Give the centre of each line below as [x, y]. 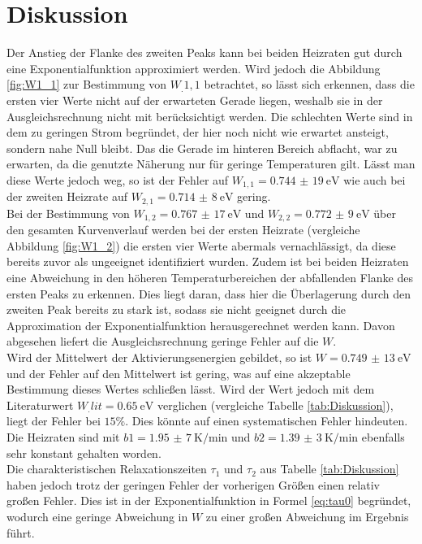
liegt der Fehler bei [54, 421]
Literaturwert [40, 405]
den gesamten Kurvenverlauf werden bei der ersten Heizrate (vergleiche [183, 230]
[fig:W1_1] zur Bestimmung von [87, 84]
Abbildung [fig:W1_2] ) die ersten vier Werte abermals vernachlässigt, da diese [201, 245]
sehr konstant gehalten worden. [84, 453]
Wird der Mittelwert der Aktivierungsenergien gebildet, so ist [159, 357]
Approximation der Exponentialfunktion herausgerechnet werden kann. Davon [201, 325]
